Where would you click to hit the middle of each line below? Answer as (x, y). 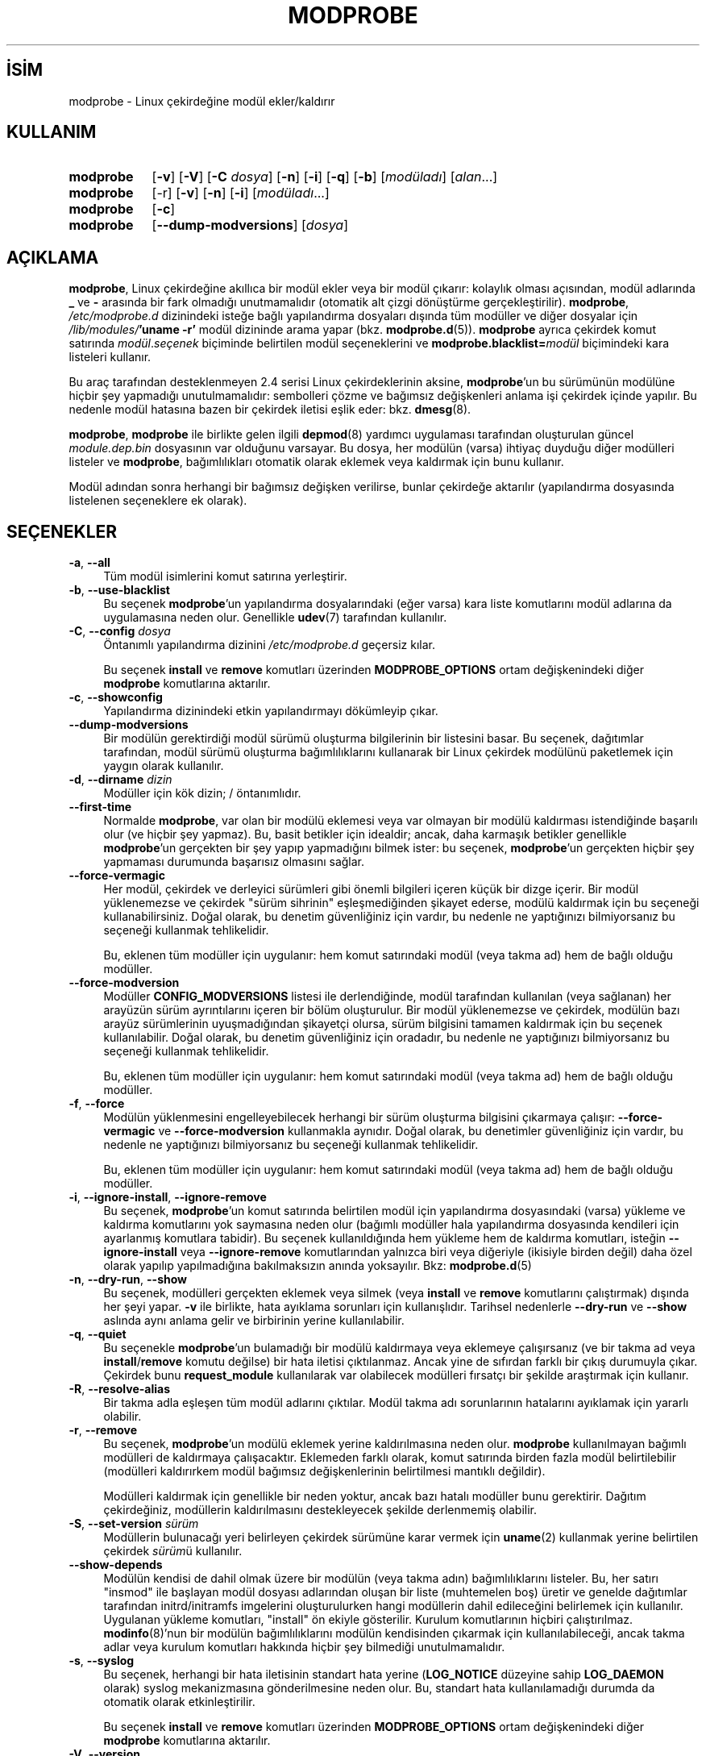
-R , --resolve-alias (120, 1389)
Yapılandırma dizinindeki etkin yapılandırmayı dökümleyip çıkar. (271, 711)
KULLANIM (52, 132)
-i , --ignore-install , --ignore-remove (168, 1197)
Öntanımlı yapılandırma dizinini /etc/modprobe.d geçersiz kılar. (269, 645)
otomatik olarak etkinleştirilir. (179, 1702)
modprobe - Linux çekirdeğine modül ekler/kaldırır (202, 101)
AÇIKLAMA (53, 257)
